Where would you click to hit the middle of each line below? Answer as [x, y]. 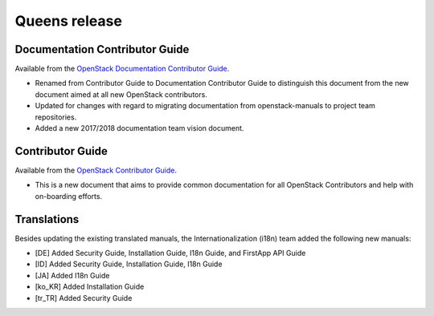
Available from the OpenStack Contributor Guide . [96, 170]
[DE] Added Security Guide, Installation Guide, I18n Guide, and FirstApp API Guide [170, 253]
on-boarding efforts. [69, 196]
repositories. [56, 117]
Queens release [68, 21]
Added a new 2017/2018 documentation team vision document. [139, 128]
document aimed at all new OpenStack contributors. [121, 94]
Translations [47, 219]
